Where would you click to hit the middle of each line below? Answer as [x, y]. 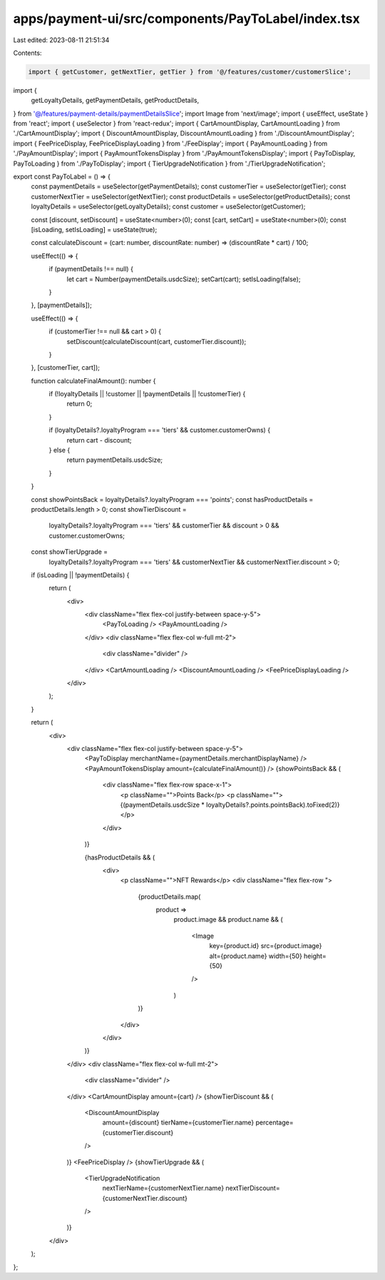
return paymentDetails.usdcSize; [115, 460]
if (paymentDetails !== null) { [91, 269]
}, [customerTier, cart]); [65, 368]
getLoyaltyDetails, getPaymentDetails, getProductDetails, [115, 101]
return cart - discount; [99, 440]
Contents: [27, 53]
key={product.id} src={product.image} [266, 946]
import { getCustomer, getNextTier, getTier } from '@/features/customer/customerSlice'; [190, 72]
